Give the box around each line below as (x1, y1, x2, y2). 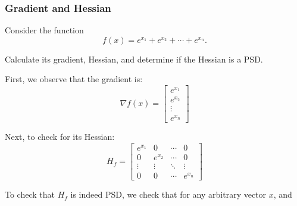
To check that (5, 188, 55, 201)
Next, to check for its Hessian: (5, 130, 115, 143)
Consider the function (5, 24, 84, 36)
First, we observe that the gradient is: (5, 73, 143, 85)
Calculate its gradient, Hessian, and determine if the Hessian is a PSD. (5, 52, 263, 65)
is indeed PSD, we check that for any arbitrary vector (70, 188, 267, 201)
